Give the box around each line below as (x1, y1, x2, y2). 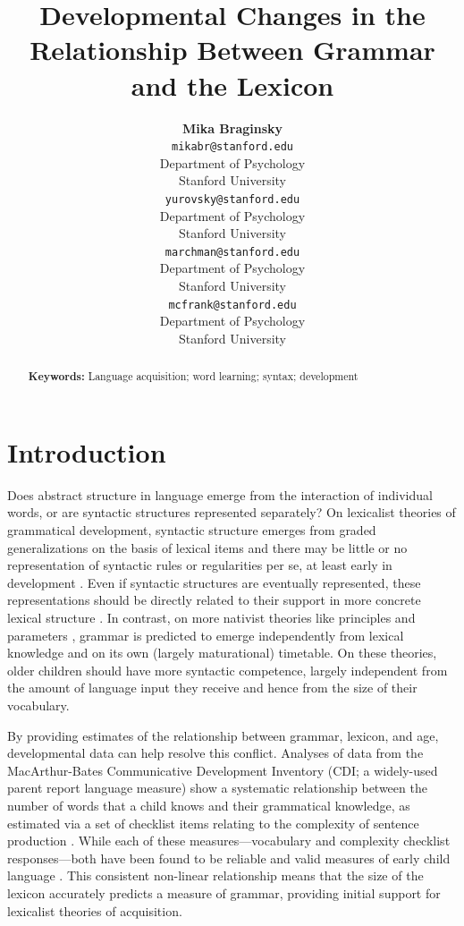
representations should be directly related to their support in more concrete (7, 590, 421, 609)
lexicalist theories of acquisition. (7, 901, 182, 920)
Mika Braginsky (181, 118, 283, 137)
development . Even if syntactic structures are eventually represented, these (7, 573, 421, 591)
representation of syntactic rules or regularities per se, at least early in (7, 556, 392, 574)
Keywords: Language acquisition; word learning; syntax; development (28, 369, 359, 385)
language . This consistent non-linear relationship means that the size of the (7, 866, 424, 885)
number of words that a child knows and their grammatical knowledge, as (7, 795, 410, 814)
